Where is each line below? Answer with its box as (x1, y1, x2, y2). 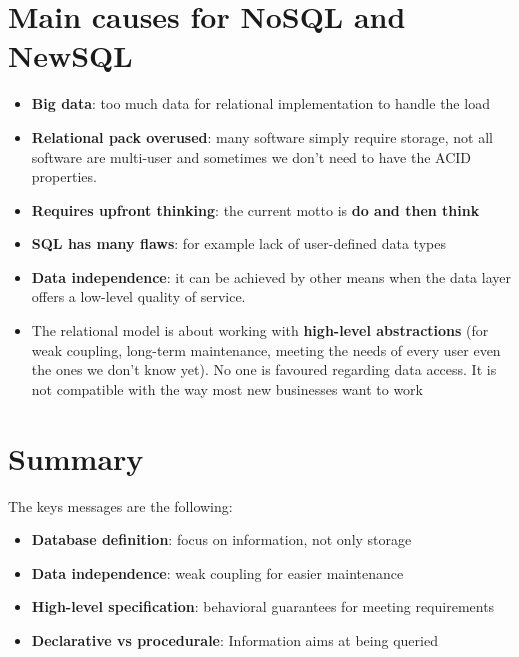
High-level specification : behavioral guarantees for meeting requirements (31, 596, 495, 617)
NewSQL (8, 35, 133, 76)
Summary (8, 437, 144, 478)
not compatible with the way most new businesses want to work (31, 378, 423, 399)
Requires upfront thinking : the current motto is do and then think (31, 199, 480, 220)
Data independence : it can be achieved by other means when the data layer (31, 266, 511, 287)
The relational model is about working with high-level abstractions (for (31, 320, 489, 341)
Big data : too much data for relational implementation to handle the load (31, 93, 490, 114)
